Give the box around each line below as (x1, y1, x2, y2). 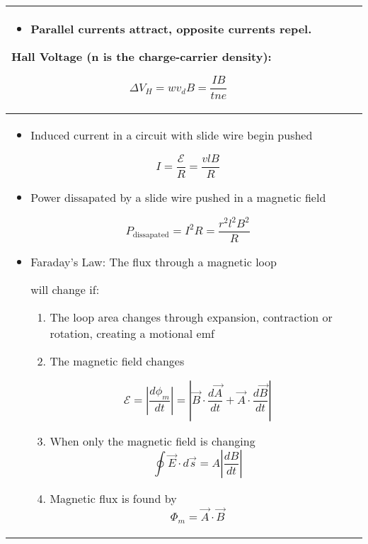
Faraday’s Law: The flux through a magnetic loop (30, 254, 277, 271)
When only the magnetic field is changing (50, 433, 255, 450)
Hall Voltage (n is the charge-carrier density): (11, 48, 272, 64)
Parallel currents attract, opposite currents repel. (30, 21, 312, 37)
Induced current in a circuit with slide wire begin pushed (30, 126, 313, 143)
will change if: (30, 281, 100, 298)
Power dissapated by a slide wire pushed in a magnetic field (30, 188, 326, 205)
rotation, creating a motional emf (50, 325, 214, 342)
